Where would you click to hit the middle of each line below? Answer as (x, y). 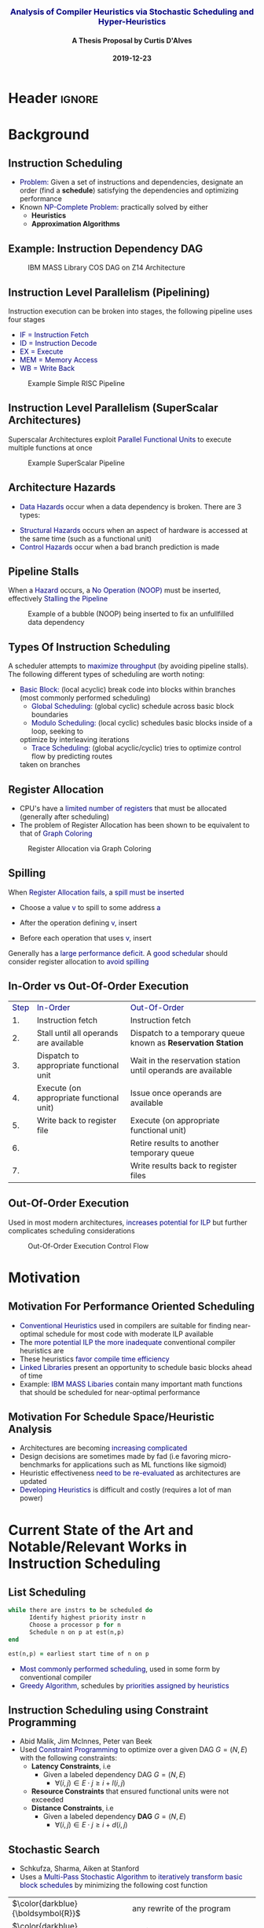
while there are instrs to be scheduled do (81, 1610)
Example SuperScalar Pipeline (77, 463)
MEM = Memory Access (59, 360)
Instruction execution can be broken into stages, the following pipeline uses (130, 311)
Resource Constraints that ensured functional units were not (130, 1791)
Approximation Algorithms (75, 224)
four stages (27, 319)
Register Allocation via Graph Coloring (90, 849)
